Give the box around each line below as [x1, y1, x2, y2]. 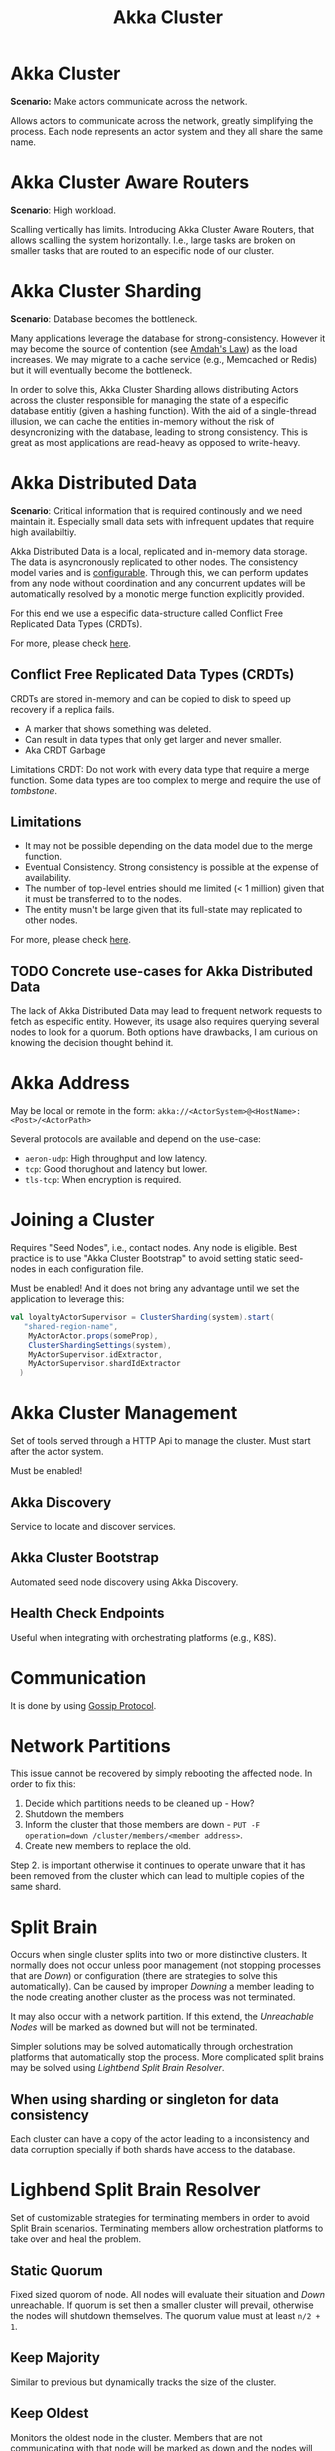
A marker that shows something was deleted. [24, 722, 212, 735]
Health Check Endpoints [10, 1605, 165, 1622]
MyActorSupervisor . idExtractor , [28, 1349, 163, 1360]
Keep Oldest [10, 2405, 89, 2422]
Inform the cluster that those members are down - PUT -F [24, 1819, 261, 1831]
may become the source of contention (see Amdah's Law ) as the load [10, 342, 298, 355]
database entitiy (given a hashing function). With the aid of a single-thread [10, 404, 317, 416]
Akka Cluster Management [10, 1402, 238, 1425]
